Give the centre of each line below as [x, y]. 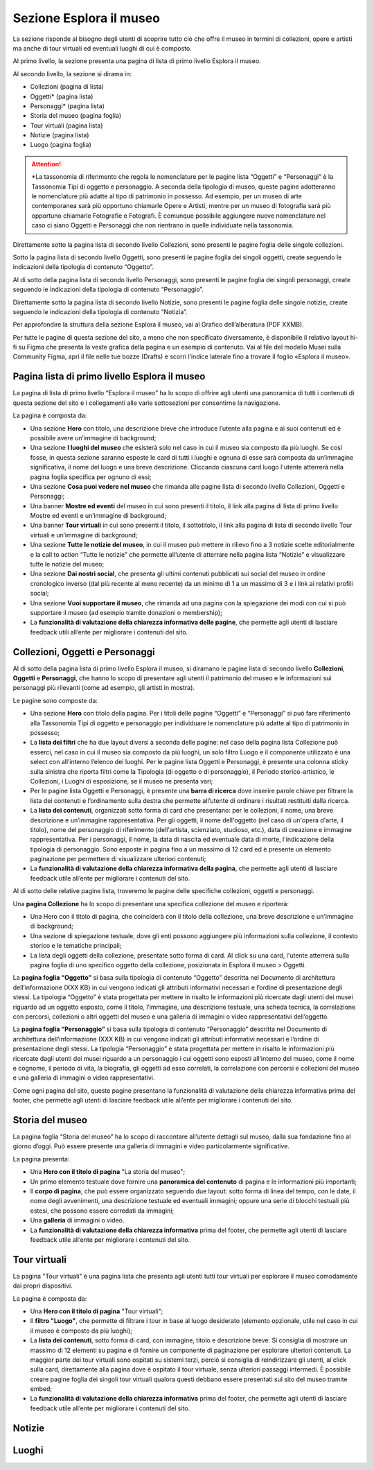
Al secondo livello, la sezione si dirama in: [72, 73]
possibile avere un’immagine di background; [93, 438]
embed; [41, 1389]
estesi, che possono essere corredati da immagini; [102, 1211]
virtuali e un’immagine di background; [84, 535]
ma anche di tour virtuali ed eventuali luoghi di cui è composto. [102, 48]
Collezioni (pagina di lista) [67, 87]
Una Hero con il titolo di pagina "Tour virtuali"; [97, 1311]
